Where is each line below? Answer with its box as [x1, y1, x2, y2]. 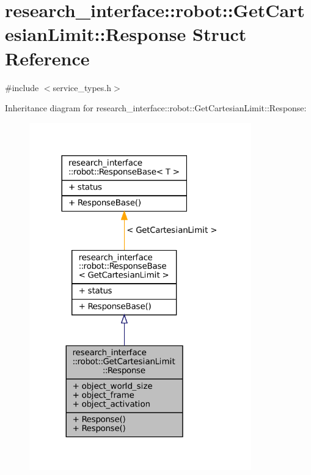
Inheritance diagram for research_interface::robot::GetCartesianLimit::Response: [5, 101, 307, 114]
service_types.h [53, 81, 112, 94]
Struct [192, 21, 247, 46]
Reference [5, 45, 90, 70]
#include [5, 81, 39, 94]
